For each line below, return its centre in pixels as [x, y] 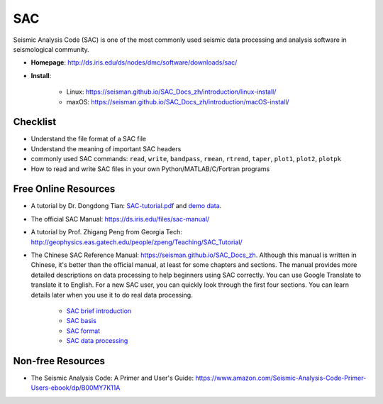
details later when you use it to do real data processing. [112, 295]
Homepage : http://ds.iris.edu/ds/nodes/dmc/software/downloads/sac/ [134, 62]
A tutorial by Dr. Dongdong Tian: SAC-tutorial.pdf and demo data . [126, 206]
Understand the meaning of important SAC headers [106, 148]
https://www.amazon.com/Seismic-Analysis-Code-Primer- [281, 378]
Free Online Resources [64, 189]
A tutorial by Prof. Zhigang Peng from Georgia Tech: [106, 232]
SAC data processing [97, 341]
